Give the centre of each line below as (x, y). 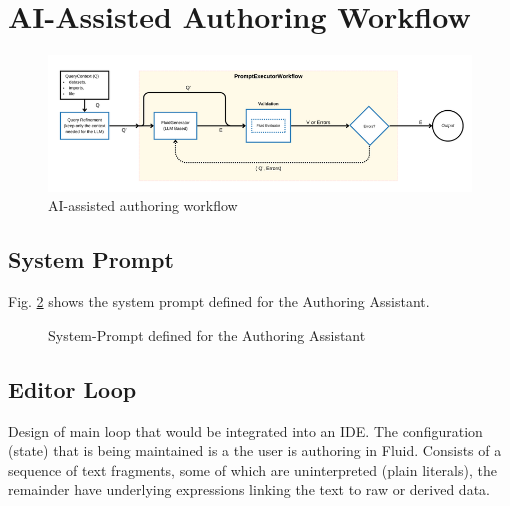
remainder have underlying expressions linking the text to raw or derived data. (249, 489)
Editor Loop (72, 388)
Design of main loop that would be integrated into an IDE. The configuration (245, 430)
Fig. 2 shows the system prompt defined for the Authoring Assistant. (219, 301)
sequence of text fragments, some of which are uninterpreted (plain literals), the (252, 469)
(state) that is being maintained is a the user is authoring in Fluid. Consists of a (255, 450)
